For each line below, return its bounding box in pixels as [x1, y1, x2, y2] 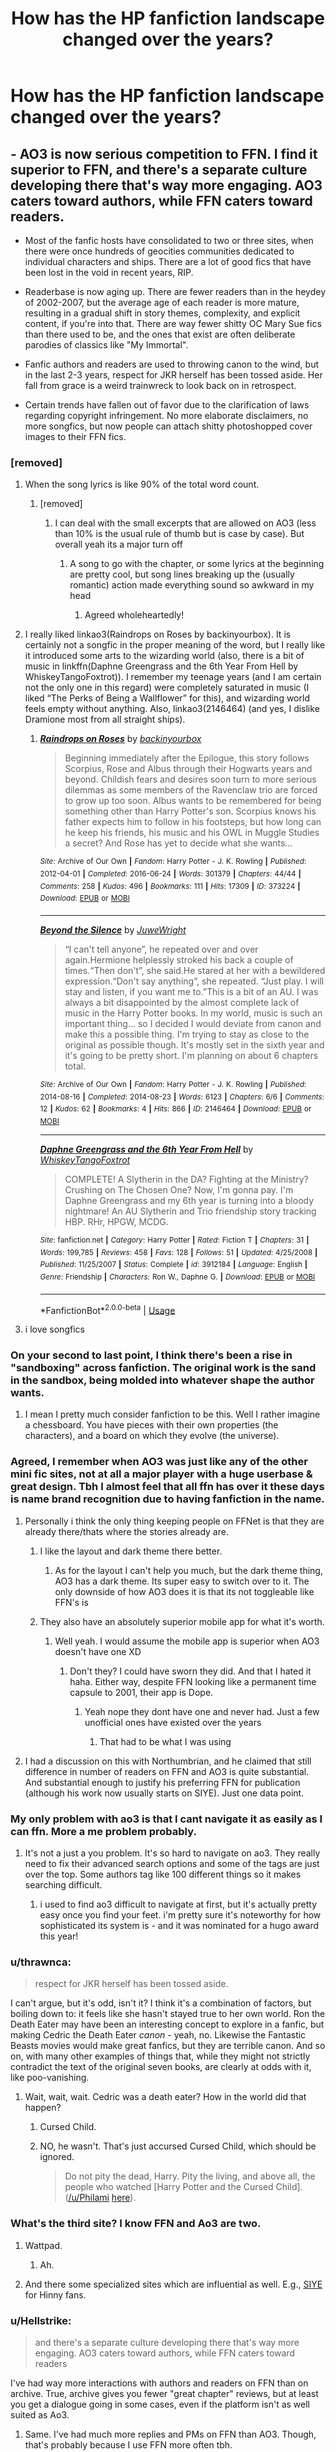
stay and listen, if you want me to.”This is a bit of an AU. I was [64, 985, 319, 997]
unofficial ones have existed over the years [84, 1716, 262, 1728]
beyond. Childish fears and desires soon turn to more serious [64, 773, 317, 786]
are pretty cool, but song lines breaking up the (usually [69, 568, 295, 581]
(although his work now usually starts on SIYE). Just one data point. [24, 1787, 305, 1799]
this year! [39, 1930, 79, 1942]
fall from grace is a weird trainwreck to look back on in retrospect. [24, 380, 297, 391]
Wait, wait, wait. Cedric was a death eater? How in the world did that [24, 2091, 307, 2103]
